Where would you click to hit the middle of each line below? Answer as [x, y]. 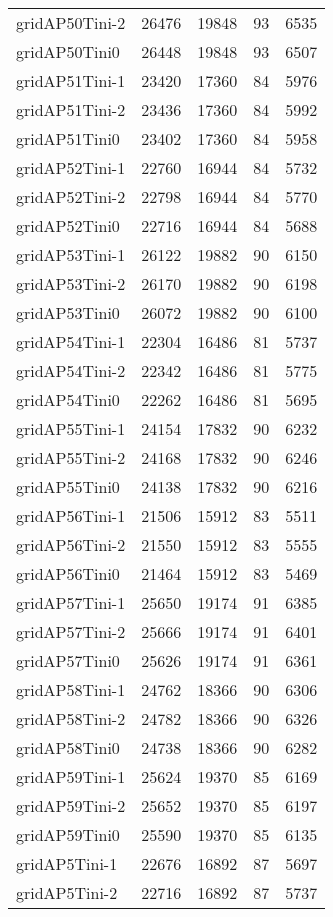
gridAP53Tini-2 [71, 283]
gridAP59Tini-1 [71, 776]
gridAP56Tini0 [68, 573]
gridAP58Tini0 [68, 747]
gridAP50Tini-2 [71, 22]
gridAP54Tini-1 [71, 341]
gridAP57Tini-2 [71, 631]
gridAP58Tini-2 [71, 718]
